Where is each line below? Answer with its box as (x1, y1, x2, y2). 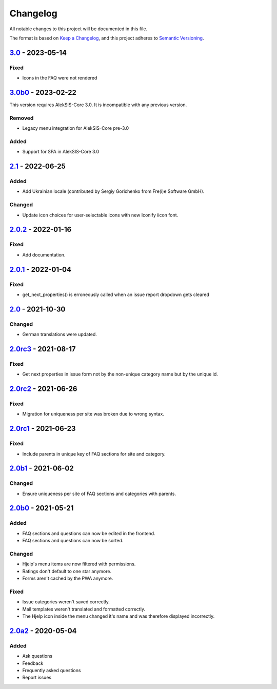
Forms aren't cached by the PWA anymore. (22, 575, 113, 582)
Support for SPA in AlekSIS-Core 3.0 (22, 149, 100, 155)
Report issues (22, 675, 51, 681)
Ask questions (22, 653, 53, 659)
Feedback (22, 660, 44, 666)
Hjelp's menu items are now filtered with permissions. (22, 561, 136, 567)
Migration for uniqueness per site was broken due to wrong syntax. (22, 411, 164, 417)
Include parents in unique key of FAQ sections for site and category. (22, 450, 166, 457)
